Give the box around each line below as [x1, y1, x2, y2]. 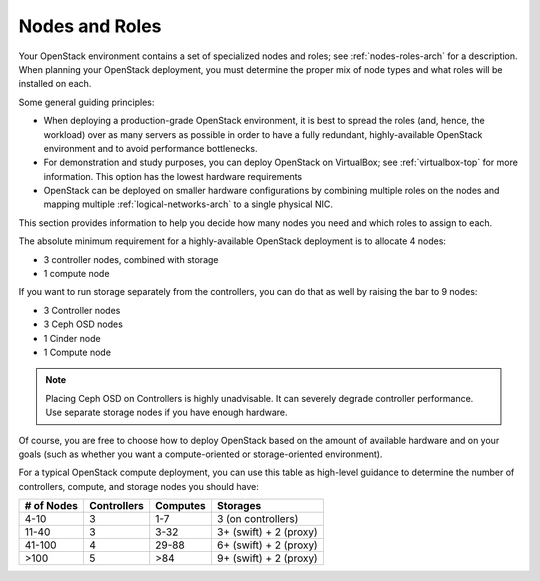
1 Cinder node [43, 332, 101, 344]
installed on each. [18, 78, 92, 90]
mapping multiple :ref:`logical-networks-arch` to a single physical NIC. [43, 198, 334, 210]
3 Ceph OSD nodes [43, 318, 124, 330]
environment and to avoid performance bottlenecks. [43, 142, 258, 154]
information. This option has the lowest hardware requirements [43, 170, 303, 182]
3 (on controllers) [216, 512, 299, 526]
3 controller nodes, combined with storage [43, 253, 219, 265]
